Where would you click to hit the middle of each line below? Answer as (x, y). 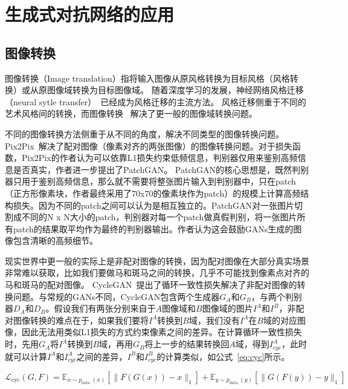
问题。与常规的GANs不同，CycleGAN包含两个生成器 (116, 296)
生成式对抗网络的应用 (90, 14)
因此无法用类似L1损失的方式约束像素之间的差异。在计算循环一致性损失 (162, 332)
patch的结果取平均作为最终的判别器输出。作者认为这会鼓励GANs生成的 (153, 228)
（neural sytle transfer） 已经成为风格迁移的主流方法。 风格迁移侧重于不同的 (156, 101)
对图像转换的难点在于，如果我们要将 (77, 320)
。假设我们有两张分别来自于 (101, 308)
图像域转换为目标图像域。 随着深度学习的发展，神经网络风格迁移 (175, 90)
